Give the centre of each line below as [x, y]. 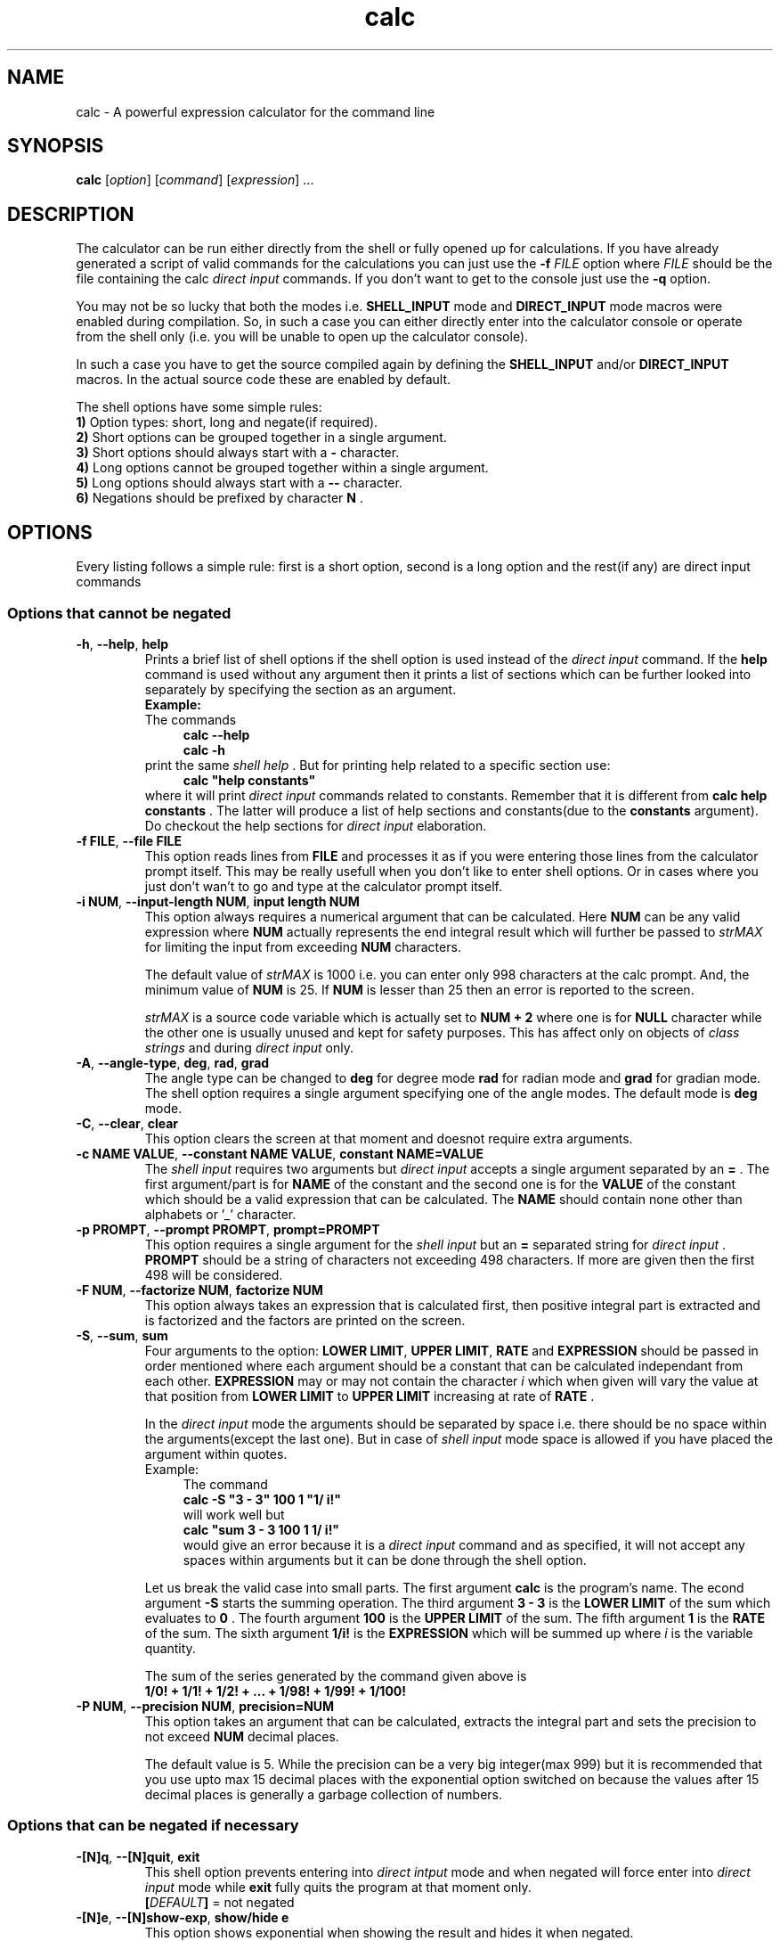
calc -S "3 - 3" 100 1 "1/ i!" [262, 1499]
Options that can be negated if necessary [153, 1826]
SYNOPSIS [56, 146]
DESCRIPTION [71, 214]
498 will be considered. [214, 1274]
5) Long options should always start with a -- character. [239, 483]
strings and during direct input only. [249, 1047]
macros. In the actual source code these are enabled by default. [263, 380]
